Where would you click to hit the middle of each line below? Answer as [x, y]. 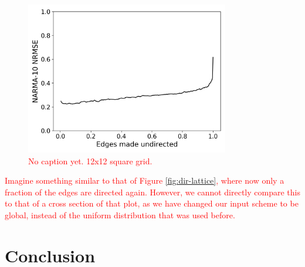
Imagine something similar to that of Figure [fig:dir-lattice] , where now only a [145, 180]
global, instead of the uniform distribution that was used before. [120, 214]
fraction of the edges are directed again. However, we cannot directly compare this [152, 192]
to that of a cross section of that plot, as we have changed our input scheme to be [152, 203]
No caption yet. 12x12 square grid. [90, 160]
